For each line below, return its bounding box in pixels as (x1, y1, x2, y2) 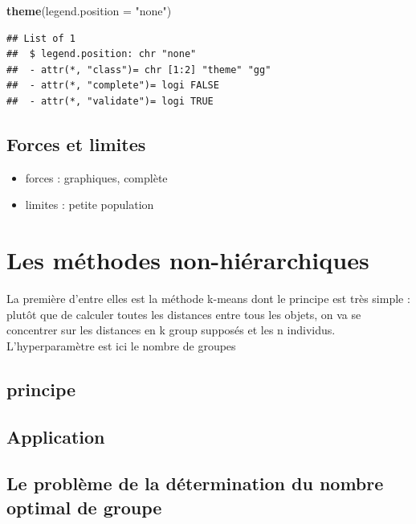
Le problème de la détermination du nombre (6, 471, 384, 496)
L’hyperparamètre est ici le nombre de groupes (6, 337, 236, 354)
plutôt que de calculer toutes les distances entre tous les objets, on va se (6, 305, 361, 322)
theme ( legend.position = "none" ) (6, 2, 172, 18)
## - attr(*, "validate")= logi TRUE (6, 95, 214, 107)
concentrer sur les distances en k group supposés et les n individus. (6, 321, 336, 338)
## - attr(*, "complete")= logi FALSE (6, 80, 219, 92)
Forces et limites (6, 131, 146, 156)
